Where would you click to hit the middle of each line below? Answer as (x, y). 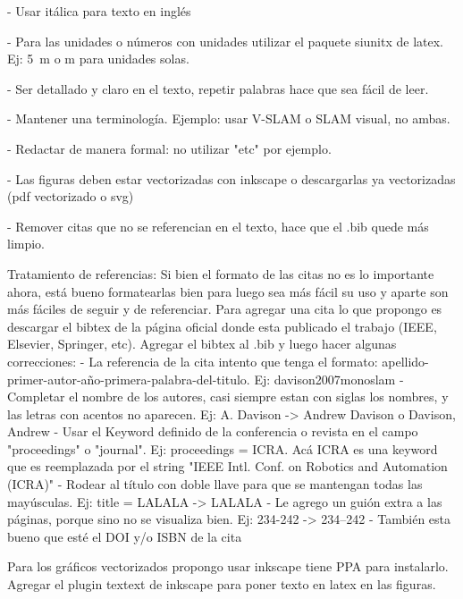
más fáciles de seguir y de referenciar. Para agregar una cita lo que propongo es (225, 309)
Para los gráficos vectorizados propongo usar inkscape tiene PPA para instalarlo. (228, 566)
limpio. (26, 244)
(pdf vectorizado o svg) (71, 196)
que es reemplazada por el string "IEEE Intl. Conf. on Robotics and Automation (227, 466)
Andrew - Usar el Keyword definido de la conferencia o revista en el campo (213, 431)
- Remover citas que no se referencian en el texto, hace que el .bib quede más (218, 226)
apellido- (405, 361)
